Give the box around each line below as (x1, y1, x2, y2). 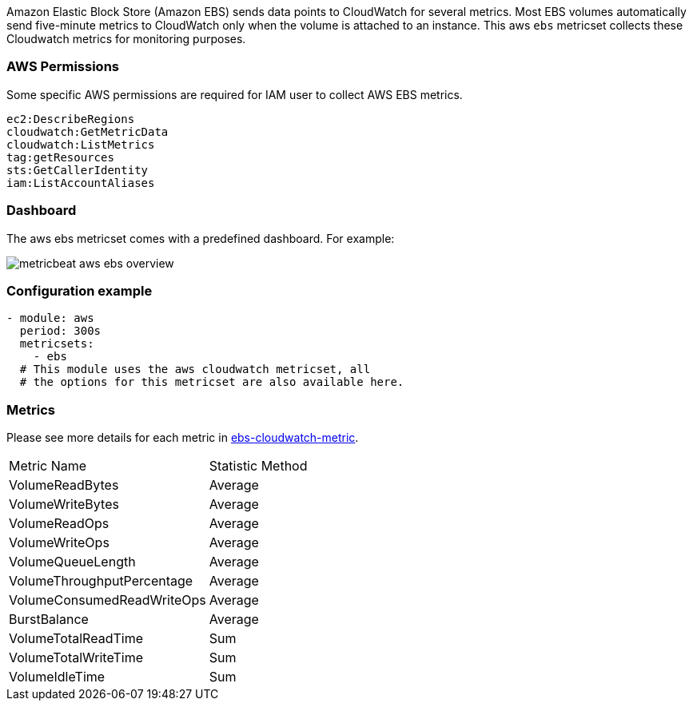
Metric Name (9, 458, 87, 474)
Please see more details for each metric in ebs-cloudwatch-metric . (6, 431, 359, 444)
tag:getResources (6, 150, 114, 164)
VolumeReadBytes (9, 477, 119, 493)
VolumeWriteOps (9, 534, 110, 550)
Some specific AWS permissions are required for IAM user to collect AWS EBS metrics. (6, 87, 463, 101)
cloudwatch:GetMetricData (6, 125, 169, 138)
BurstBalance (9, 611, 89, 627)
